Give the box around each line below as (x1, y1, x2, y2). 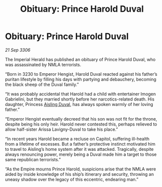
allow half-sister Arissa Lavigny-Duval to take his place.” (5, 126, 118, 132)
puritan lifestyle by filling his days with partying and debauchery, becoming (5, 76, 157, 82)
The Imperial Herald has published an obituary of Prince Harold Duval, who (5, 56, 156, 62)
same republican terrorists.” (5, 156, 61, 162)
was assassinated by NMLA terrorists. (5, 62, 81, 67)
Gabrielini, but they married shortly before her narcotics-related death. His (5, 96, 155, 102)
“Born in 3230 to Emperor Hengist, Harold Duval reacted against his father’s (5, 71, 158, 77)
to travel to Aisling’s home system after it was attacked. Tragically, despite (5, 146, 154, 152)
